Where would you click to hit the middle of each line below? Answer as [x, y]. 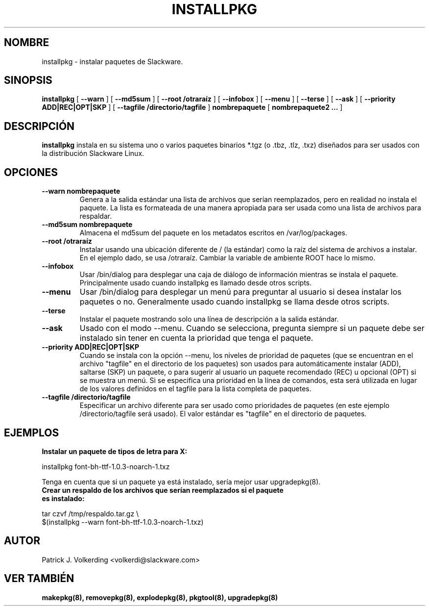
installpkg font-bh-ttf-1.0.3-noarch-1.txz [106, 466]
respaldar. [96, 216]
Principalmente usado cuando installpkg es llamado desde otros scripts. [196, 283]
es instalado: [63, 498]
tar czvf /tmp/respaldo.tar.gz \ [90, 513]
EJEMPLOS [32, 432]
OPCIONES [31, 172]
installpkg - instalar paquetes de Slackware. [112, 61]
